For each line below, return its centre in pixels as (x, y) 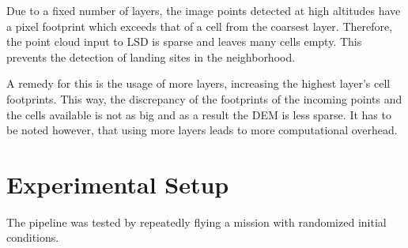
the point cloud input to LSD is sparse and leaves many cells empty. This (184, 41)
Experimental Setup (118, 184)
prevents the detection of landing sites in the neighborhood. (151, 56)
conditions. (33, 237)
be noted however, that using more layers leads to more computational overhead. (202, 130)
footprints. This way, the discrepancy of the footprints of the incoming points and (204, 98)
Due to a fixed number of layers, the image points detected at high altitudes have (204, 10)
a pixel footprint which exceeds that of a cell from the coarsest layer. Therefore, (200, 26)
